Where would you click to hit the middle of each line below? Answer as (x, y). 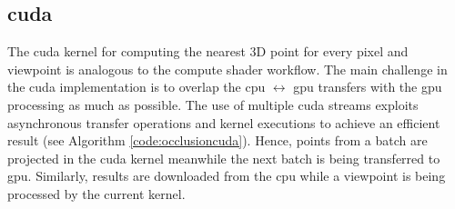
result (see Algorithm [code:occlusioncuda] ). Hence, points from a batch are (217, 140)
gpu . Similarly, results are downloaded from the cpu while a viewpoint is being (227, 176)
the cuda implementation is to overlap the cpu (136, 87)
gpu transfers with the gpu (368, 87)
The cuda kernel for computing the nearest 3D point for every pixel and (208, 51)
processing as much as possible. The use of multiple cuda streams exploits (213, 104)
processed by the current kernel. (96, 193)
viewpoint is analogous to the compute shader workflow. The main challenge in (227, 69)
